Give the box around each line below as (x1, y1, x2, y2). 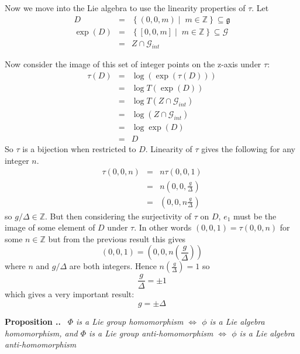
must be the (233, 209, 277, 222)
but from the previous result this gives (48, 232, 186, 245)
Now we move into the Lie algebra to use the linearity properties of (5, 2, 246, 13)
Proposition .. (5, 315, 61, 327)
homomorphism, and (5, 326, 78, 339)
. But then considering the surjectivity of (44, 209, 192, 222)
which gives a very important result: (5, 288, 135, 300)
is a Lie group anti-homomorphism (89, 326, 213, 339)
